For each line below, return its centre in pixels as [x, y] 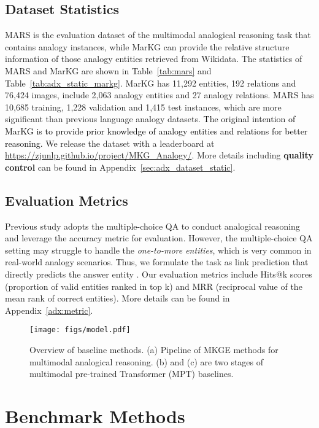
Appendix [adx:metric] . [49, 310]
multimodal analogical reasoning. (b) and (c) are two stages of [147, 361]
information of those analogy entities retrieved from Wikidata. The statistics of [154, 59]
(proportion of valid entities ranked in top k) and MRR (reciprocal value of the [154, 286]
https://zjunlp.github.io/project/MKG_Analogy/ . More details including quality [159, 155]
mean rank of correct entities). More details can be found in [117, 298]
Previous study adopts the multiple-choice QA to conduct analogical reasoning [152, 226]
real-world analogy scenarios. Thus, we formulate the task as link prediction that [157, 262]
